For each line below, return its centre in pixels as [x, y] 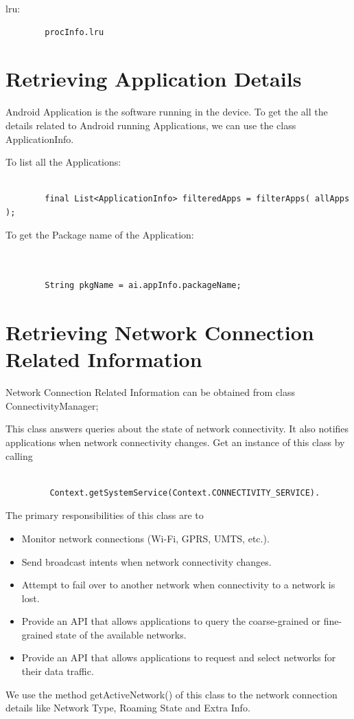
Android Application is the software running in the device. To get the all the [167, 112]
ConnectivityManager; [52, 405]
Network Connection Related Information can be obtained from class [151, 392]
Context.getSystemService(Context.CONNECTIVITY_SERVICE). [185, 493]
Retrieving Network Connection [160, 332]
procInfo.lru [74, 32]
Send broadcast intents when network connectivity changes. [146, 561]
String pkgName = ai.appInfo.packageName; [143, 286]
